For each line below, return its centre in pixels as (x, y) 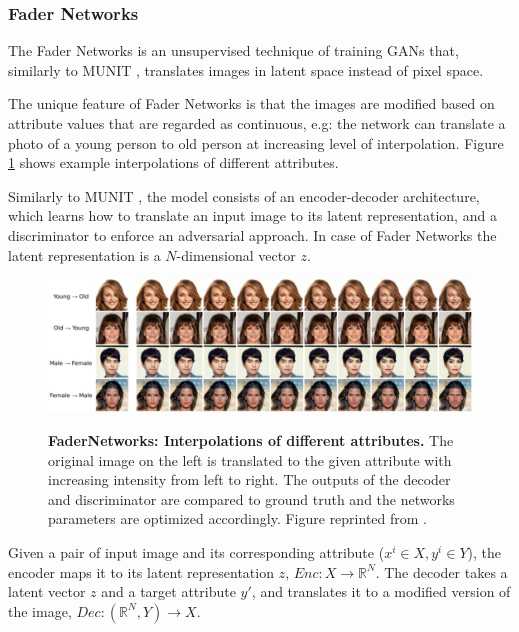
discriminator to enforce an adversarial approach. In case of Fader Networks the (252, 234)
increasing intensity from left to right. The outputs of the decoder (249, 479)
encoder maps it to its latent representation (141, 571)
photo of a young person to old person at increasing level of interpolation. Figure (256, 142)
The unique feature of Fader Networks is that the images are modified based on (251, 103)
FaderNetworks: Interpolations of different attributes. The (251, 440)
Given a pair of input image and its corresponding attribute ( (196, 552)
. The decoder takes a (441, 571)
